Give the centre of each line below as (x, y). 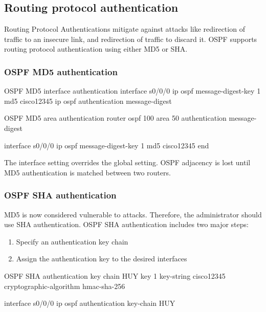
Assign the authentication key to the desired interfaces (102, 259)
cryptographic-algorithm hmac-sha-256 (65, 286)
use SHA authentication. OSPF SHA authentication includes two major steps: (126, 224)
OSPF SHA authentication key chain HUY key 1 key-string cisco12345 (115, 275)
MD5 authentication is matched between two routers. (87, 172)
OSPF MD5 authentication (61, 71)
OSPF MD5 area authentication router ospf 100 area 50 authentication (115, 118)
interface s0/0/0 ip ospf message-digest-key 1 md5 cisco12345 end (107, 145)
